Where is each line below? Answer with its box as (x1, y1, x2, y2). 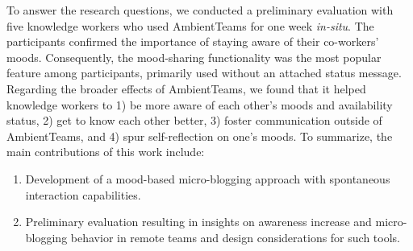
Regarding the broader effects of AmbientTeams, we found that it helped (6, 80, 366, 97)
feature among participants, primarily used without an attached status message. (6, 64, 402, 81)
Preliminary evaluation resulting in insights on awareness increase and (25, 213, 372, 230)
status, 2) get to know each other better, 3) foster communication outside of (6, 112, 382, 129)
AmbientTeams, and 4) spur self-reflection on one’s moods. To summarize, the (6, 127, 393, 144)
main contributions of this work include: (6, 143, 205, 160)
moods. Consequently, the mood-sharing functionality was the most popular (6, 48, 382, 65)
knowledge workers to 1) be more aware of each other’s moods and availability (6, 96, 393, 113)
